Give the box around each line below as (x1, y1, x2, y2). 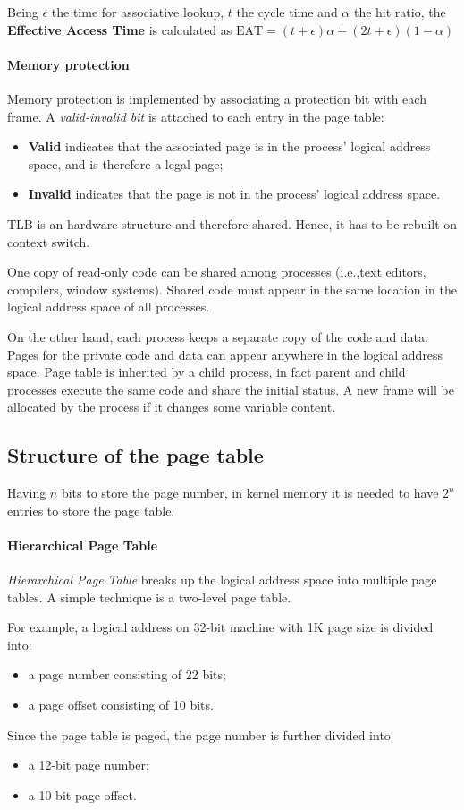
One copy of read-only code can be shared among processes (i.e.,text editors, (7, 262, 426, 281)
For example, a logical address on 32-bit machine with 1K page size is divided (7, 618, 434, 636)
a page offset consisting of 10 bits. (28, 695, 214, 714)
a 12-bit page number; (28, 755, 149, 774)
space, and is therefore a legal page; (28, 154, 224, 173)
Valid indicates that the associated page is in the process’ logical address (28, 137, 431, 156)
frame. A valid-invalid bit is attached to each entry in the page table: (7, 107, 384, 125)
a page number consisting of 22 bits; (28, 665, 226, 684)
